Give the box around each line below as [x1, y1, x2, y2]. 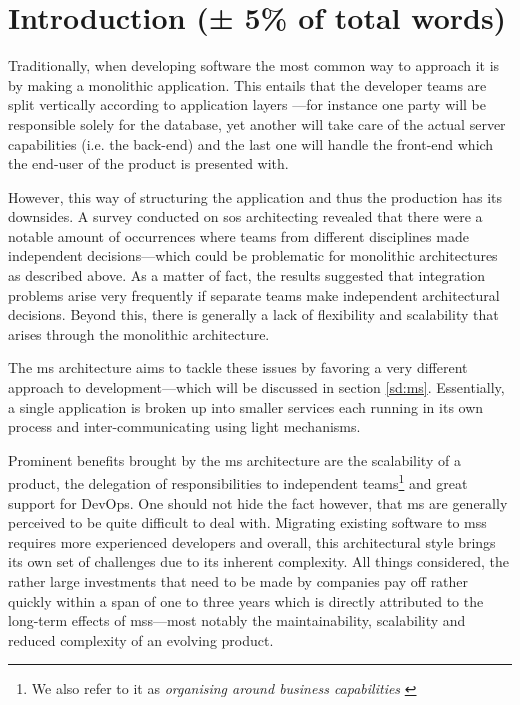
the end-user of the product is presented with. [8, 153, 289, 174]
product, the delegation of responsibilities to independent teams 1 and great [8, 470, 468, 494]
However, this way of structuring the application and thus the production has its [8, 186, 503, 207]
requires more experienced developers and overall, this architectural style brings [8, 531, 496, 552]
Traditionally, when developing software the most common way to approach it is [8, 55, 500, 76]
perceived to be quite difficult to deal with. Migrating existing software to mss [8, 512, 487, 533]
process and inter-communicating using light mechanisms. [8, 416, 361, 437]
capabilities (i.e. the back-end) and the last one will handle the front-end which [8, 133, 494, 154]
